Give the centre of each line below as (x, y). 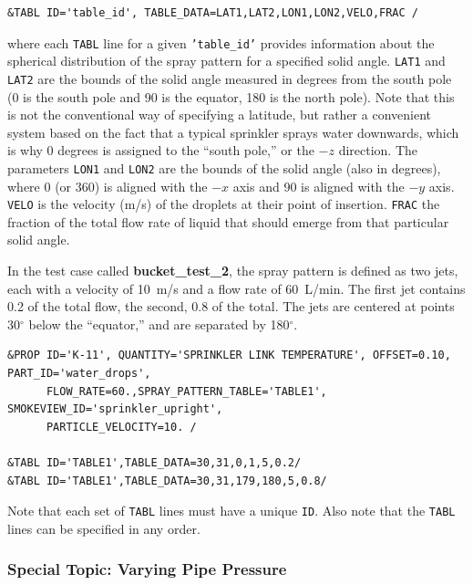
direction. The (378, 150)
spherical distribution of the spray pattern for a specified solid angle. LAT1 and (226, 61)
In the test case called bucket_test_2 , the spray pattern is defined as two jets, (233, 271)
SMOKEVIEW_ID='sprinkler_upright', (115, 409)
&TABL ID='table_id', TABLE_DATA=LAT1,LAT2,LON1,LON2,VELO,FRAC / (213, 13)
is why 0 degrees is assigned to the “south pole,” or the (161, 150)
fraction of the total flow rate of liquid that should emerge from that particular (228, 221)
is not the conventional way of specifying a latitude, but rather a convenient (219, 115)
